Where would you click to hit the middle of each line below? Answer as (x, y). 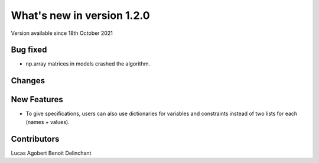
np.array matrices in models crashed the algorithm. (88, 64)
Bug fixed (29, 50)
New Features (37, 100)
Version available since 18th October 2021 (62, 33)
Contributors (35, 139)
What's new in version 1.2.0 (80, 15)
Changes (28, 81)
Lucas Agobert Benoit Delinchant (51, 153)
